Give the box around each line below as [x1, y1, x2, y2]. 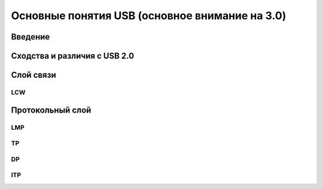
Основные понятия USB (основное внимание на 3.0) [11, 9, 287, 22]
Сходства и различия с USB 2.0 [11, 51, 135, 61]
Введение [11, 32, 50, 42]
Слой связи [11, 70, 56, 80]
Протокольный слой [11, 105, 92, 115]
